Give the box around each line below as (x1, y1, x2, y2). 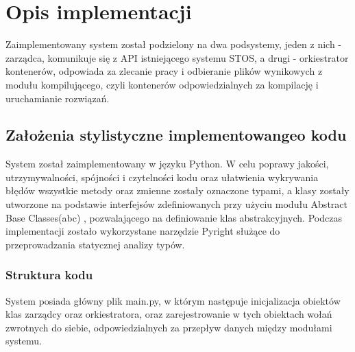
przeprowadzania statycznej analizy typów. (5, 237, 185, 251)
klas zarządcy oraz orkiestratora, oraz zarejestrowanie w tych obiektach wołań (5, 307, 332, 321)
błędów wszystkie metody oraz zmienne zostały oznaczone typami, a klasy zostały (5, 183, 350, 198)
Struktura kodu (5, 266, 93, 283)
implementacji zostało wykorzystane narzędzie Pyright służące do (5, 224, 280, 238)
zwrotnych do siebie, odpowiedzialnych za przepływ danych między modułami (5, 320, 332, 334)
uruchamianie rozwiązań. (5, 91, 110, 105)
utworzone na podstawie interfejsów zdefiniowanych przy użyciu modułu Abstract (5, 197, 347, 211)
